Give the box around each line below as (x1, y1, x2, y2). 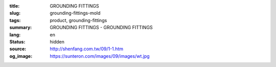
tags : (9, 17, 21, 23)
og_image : (9, 53, 33, 59)
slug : (9, 10, 20, 16)
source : (9, 46, 27, 52)
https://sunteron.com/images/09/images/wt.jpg (50, 53, 150, 59)
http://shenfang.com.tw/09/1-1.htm (50, 46, 124, 52)
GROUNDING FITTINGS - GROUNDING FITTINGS (50, 25, 153, 31)
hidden (50, 38, 65, 44)
